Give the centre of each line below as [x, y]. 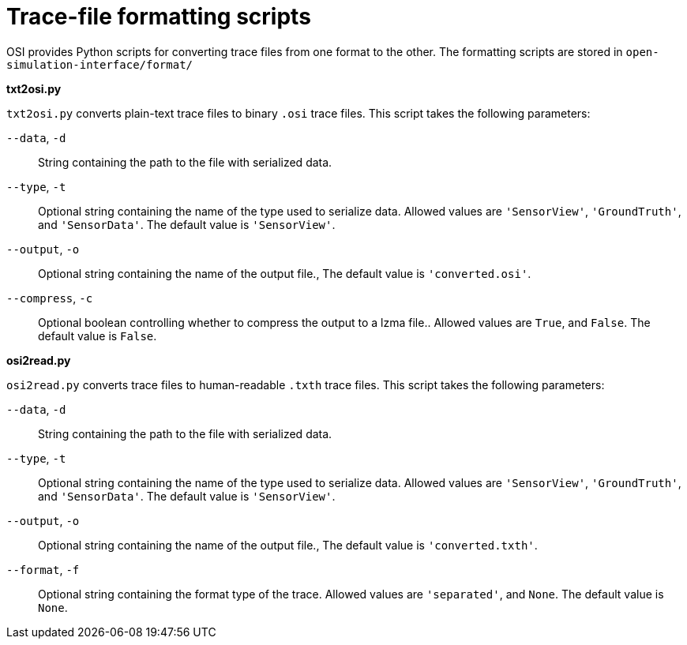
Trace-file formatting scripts [159, 17]
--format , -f [43, 569]
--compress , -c [50, 298]
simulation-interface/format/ [100, 64]
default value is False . [98, 336]
